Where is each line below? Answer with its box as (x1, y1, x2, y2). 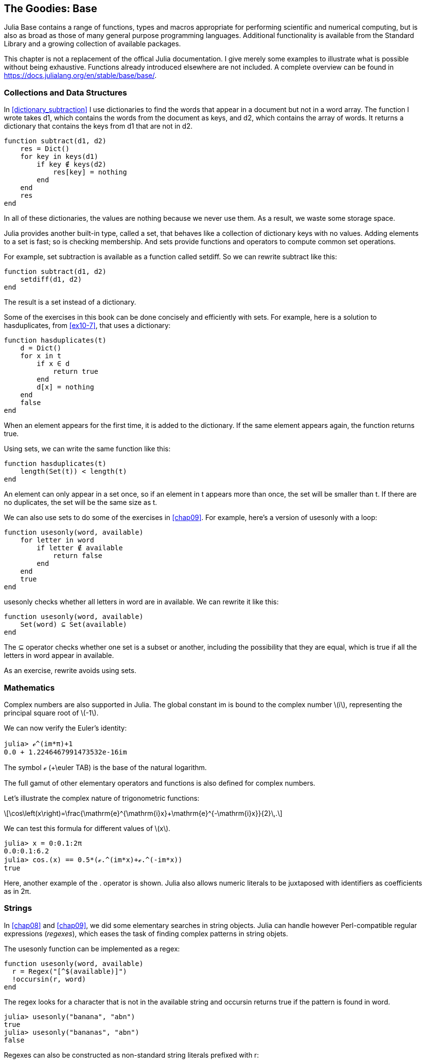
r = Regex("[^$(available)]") (12, 967, 127, 975)
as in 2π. (4, 887, 31, 895)
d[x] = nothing (36, 383, 94, 391)
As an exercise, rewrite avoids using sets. (4, 666, 137, 675)
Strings (4, 903, 32, 913)
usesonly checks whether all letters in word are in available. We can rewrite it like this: (4, 598, 279, 606)
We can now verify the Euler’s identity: (4, 723, 127, 732)
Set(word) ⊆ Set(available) (20, 620, 127, 629)
